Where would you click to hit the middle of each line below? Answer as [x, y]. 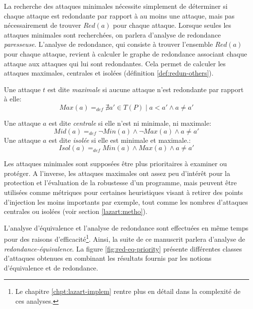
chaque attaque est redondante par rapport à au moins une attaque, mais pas [119, 15]
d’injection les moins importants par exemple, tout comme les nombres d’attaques [126, 202]
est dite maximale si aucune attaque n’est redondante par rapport [145, 89]
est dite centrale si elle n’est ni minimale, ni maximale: [130, 123]
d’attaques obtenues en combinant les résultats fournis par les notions [108, 258]
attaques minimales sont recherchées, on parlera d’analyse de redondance [112, 34]
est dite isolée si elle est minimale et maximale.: [120, 140]
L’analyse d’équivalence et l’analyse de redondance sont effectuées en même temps [126, 227]
